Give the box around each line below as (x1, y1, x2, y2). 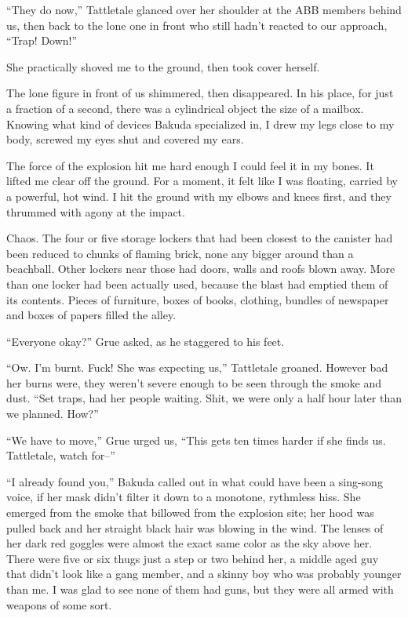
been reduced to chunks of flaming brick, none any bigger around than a (6, 245, 354, 261)
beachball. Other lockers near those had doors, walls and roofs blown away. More (6, 260, 395, 277)
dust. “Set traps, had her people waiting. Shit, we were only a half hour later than (6, 390, 402, 406)
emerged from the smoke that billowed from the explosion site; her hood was (6, 504, 374, 521)
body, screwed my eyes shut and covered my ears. (6, 131, 244, 147)
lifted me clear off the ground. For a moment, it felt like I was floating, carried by (6, 173, 399, 189)
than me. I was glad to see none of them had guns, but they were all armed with (6, 581, 394, 597)
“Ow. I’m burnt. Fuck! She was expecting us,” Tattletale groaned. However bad (6, 359, 388, 376)
